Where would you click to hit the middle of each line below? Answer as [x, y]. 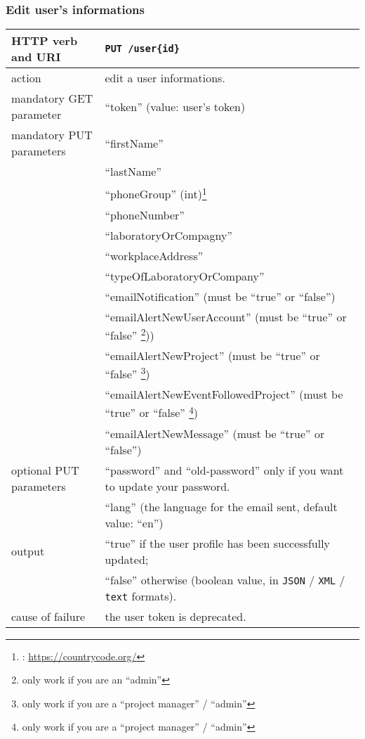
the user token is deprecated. [175, 616]
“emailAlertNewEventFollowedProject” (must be [224, 394]
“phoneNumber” [145, 214]
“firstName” [134, 143]
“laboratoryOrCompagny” [168, 235]
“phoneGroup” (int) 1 [156, 193]
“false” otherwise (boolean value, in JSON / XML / [225, 579]
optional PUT [45, 470]
